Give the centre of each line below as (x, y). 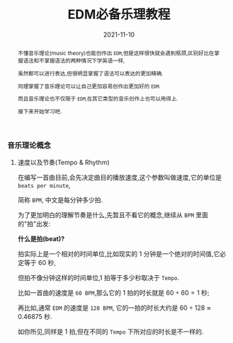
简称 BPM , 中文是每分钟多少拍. (60, 199)
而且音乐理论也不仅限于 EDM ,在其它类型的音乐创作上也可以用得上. (98, 99)
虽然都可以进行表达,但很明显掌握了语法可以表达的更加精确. (90, 73)
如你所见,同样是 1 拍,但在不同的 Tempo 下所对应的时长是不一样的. (110, 331)
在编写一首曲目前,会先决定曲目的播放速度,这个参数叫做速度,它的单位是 (119, 177)
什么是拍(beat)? (41, 238)
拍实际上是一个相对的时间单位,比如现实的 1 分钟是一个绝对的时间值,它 (119, 254)
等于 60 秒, (40, 262)
